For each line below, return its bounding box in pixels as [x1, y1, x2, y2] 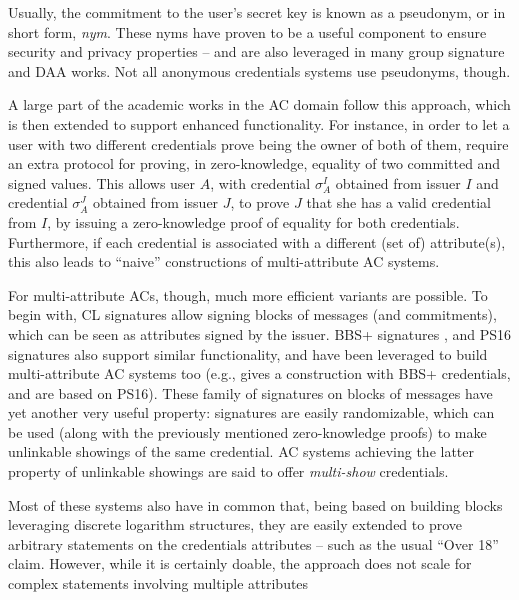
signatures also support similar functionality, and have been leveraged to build [8, 343, 488, 364]
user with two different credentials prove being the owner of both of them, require [8, 133, 509, 154]
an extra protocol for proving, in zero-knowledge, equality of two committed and [8, 153, 501, 174]
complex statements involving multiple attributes [8, 573, 309, 594]
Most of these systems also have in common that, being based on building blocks [8, 494, 503, 515]
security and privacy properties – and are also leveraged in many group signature [8, 41, 505, 62]
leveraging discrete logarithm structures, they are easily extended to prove [8, 514, 463, 535]
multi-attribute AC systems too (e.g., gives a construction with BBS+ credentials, [8, 363, 511, 384]
